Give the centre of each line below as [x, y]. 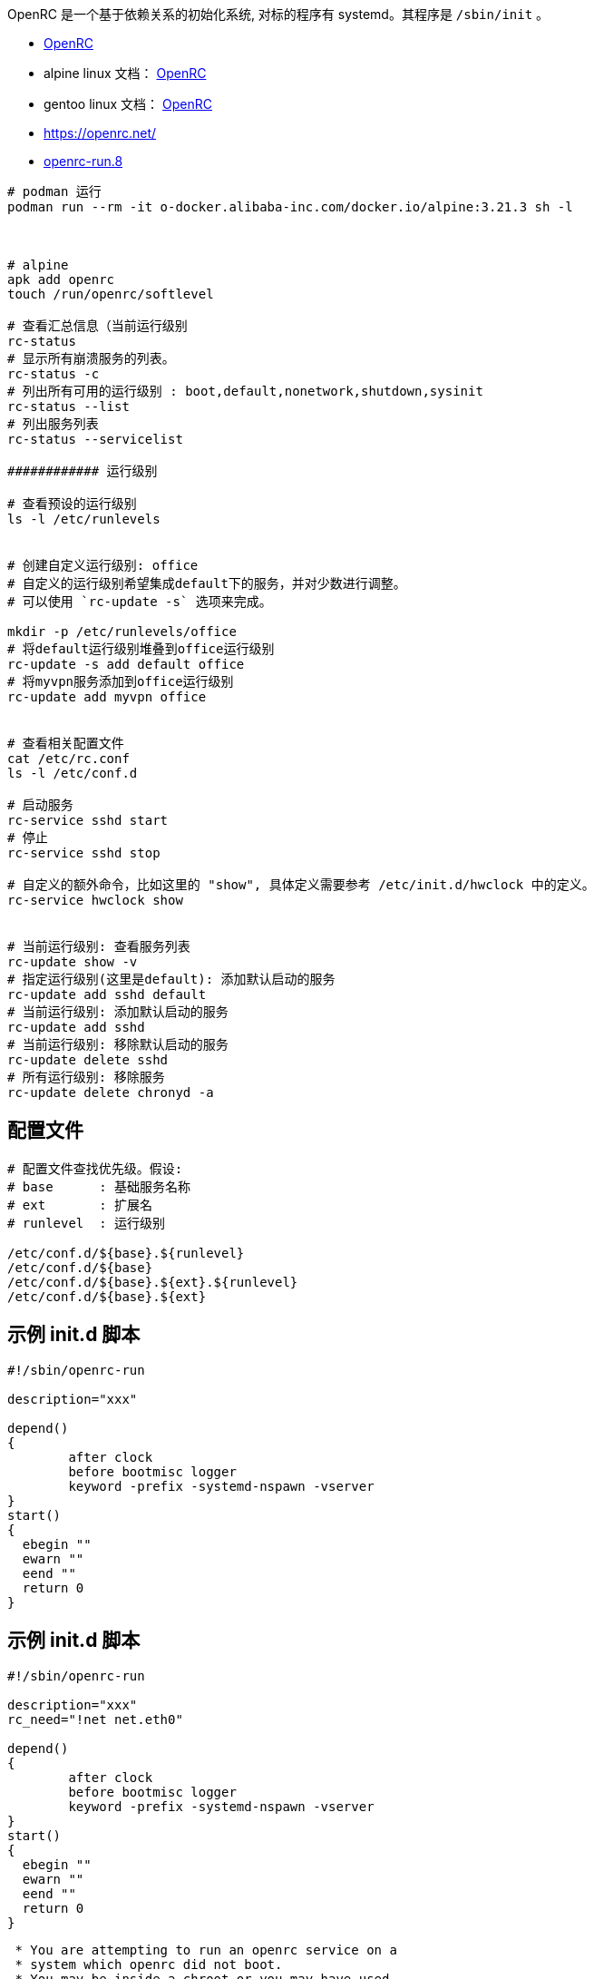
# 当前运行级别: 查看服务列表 [99, 946]
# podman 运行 [54, 191]
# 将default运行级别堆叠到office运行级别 [141, 649]
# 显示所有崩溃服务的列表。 [91, 358]
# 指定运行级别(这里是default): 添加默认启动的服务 [171, 979]
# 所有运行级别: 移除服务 [86, 1077]
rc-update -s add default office [126, 664]
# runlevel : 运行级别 [87, 1223]
